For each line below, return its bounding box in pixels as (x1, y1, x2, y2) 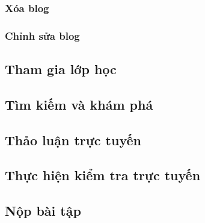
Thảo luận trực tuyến (5, 130, 141, 149)
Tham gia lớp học (5, 60, 117, 78)
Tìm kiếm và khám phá (5, 95, 153, 113)
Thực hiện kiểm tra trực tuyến (5, 166, 201, 184)
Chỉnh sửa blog (5, 28, 80, 43)
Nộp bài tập (5, 201, 81, 220)
